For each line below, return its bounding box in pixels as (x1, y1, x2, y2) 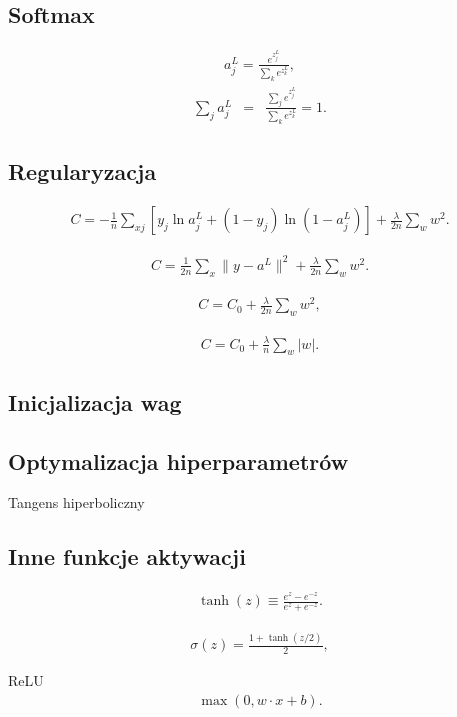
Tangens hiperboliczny (8, 492, 145, 513)
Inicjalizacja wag (8, 386, 182, 417)
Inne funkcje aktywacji (8, 541, 246, 572)
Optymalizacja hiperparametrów (8, 445, 349, 476)
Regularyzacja (8, 155, 157, 186)
